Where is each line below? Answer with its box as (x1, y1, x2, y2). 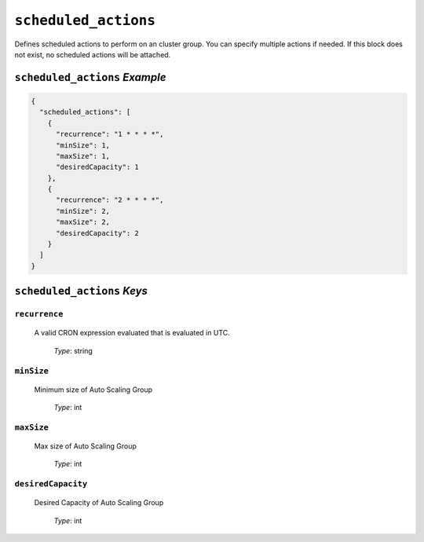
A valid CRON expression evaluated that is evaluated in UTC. (34, 328, 231, 338)
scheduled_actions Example (14, 71, 166, 84)
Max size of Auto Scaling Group (34, 441, 137, 451)
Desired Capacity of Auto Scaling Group (34, 498, 164, 507)
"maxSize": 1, (56, 152, 110, 160)
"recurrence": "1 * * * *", (56, 130, 164, 139)
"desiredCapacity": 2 (56, 229, 139, 237)
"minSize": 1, (56, 141, 110, 149)
